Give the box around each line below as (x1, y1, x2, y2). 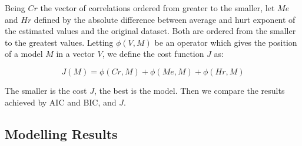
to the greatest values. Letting (5, 36, 114, 48)
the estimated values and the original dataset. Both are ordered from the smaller (5, 25, 296, 37)
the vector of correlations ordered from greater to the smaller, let (40, 2, 275, 13)
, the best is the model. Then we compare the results (94, 84, 285, 96)
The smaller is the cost (5, 84, 87, 96)
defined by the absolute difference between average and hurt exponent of (34, 13, 296, 25)
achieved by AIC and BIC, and (5, 96, 117, 108)
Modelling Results (5, 124, 118, 142)
